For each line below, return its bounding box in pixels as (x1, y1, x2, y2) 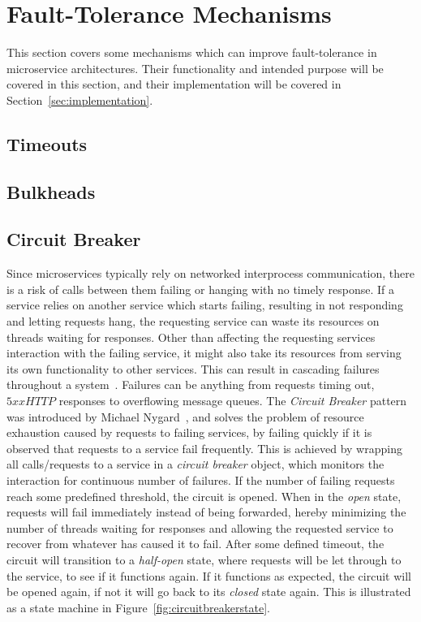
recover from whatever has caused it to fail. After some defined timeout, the (6, 535, 384, 552)
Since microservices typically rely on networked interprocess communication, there (6, 265, 415, 282)
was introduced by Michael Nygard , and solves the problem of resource (6, 408, 364, 425)
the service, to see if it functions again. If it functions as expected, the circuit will (6, 567, 411, 584)
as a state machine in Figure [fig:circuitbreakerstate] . (6, 598, 270, 616)
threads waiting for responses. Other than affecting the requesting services (6, 328, 376, 345)
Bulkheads (6, 179, 96, 204)
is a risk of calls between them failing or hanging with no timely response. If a (6, 280, 395, 297)
